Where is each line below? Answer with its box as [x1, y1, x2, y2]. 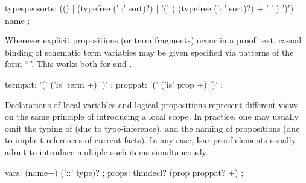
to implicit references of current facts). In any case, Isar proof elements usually [5, 133, 296, 146]
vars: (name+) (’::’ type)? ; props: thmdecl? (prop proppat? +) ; [5, 165, 244, 178]
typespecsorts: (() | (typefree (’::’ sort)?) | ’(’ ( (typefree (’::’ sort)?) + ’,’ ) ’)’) [5, 2, 294, 14]
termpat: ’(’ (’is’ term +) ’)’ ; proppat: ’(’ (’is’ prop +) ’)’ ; [5, 77, 223, 90]
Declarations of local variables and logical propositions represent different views [5, 98, 299, 111]
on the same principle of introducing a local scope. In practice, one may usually [5, 110, 299, 123]
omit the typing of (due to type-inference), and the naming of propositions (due [5, 121, 300, 134]
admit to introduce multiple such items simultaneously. [5, 145, 208, 158]
